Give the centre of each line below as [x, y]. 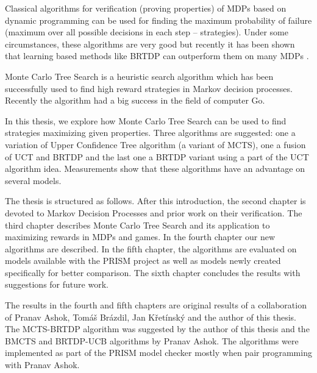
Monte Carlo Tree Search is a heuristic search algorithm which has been [139, 76]
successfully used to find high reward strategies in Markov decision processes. [149, 88]
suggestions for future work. [57, 284]
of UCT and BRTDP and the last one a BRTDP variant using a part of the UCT [157, 156]
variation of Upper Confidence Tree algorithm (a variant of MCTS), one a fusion [155, 144]
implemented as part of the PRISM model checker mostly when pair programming [158, 353]
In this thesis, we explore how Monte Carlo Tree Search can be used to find [146, 120]
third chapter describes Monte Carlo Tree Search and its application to [137, 225]
